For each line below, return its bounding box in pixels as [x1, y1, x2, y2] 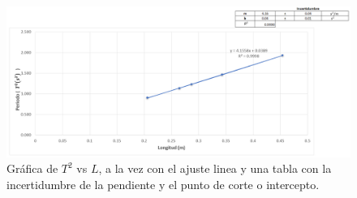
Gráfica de [6, 160, 58, 177]
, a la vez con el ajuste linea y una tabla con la [98, 160, 332, 177]
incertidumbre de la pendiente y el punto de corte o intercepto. [6, 175, 320, 192]
